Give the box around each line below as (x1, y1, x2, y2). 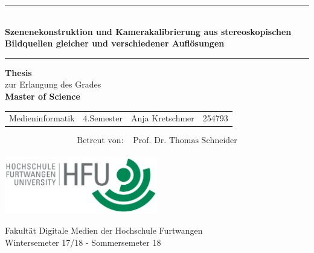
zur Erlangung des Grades (5, 78, 101, 91)
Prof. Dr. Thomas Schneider (133, 136, 237, 146)
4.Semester (83, 112, 123, 124)
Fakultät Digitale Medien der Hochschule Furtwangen (5, 224, 203, 237)
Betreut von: (77, 136, 124, 146)
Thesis (5, 66, 32, 78)
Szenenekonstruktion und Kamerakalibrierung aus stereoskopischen (5, 25, 292, 37)
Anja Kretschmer (131, 112, 194, 124)
